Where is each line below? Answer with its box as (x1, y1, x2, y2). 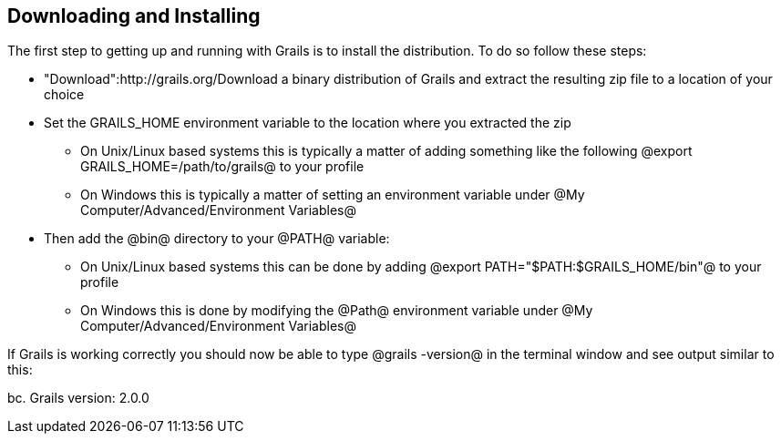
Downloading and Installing (7, 5, 261, 27)
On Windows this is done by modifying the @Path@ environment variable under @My (80, 303, 593, 319)
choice (44, 87, 85, 103)
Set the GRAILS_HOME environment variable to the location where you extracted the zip (44, 115, 571, 131)
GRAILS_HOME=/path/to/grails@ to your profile (80, 159, 365, 175)
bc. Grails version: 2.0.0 (7, 390, 149, 406)
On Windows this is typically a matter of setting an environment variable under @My (80, 187, 585, 203)
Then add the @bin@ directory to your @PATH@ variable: (44, 231, 390, 247)
